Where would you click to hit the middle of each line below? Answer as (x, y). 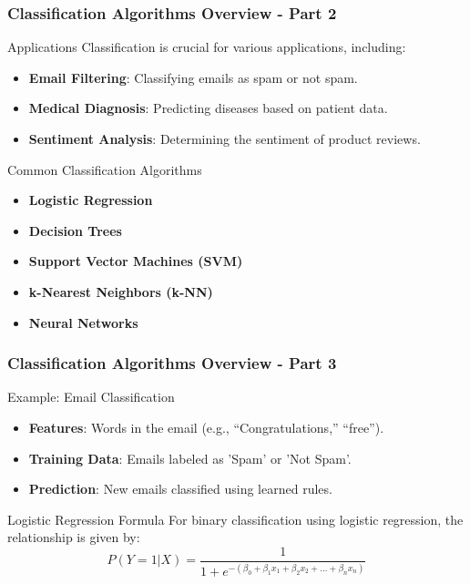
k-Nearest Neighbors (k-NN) (121, 291)
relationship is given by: (74, 537)
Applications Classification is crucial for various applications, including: (207, 47)
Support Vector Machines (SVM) (136, 261)
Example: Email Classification (91, 397)
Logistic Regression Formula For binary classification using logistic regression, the (235, 519)
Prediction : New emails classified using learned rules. (180, 489)
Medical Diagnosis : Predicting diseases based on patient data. (208, 108)
